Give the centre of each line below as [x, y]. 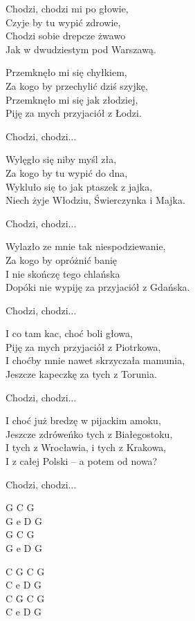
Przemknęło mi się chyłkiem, [66, 72]
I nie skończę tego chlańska [63, 273]
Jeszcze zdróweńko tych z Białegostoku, [89, 433]
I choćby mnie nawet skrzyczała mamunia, [95, 360]
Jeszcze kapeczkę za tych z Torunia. [81, 374]
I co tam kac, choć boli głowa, [69, 333]
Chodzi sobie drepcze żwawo [66, 36]
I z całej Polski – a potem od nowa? [82, 461]
